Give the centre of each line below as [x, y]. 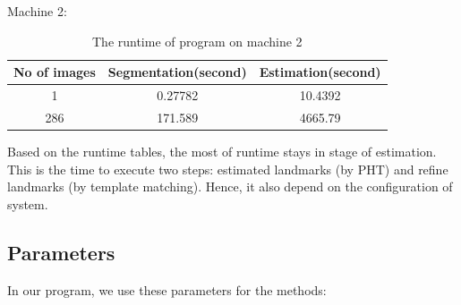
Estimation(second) [320, 72]
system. [28, 203]
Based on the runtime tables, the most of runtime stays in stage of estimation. [222, 151]
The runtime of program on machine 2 [197, 41]
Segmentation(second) [177, 72]
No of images [55, 72]
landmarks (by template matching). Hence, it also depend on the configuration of [230, 186]
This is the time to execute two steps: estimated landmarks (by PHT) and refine [228, 169]
